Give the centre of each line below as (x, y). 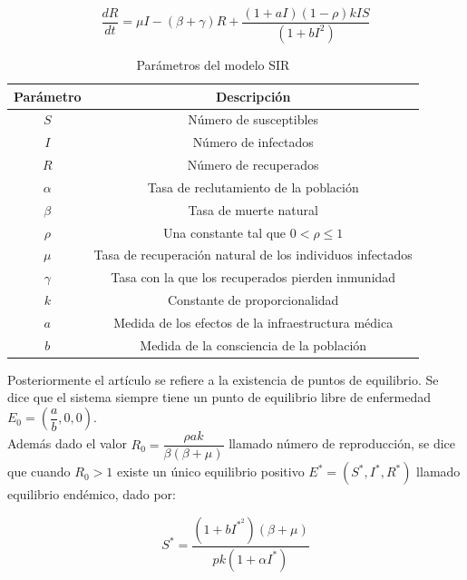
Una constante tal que (225, 232)
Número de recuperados (253, 165)
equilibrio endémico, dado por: (92, 494)
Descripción (253, 96)
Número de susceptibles (253, 119)
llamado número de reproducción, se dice (342, 443)
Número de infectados (253, 142)
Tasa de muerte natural (253, 209)
